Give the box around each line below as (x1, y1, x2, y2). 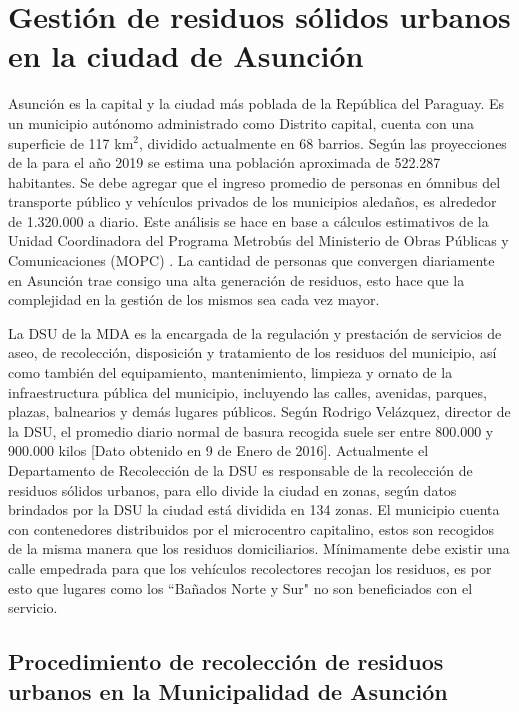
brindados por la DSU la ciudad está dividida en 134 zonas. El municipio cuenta (8, 499, 500, 520)
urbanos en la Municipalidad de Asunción (8, 675, 448, 706)
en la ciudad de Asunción (8, 35, 364, 76)
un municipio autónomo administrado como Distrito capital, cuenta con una (8, 112, 474, 133)
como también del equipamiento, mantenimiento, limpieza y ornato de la (8, 362, 453, 383)
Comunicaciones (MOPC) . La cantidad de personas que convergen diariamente (8, 250, 495, 271)
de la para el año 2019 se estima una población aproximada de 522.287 (8, 152, 441, 173)
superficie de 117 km (8, 132, 134, 153)
